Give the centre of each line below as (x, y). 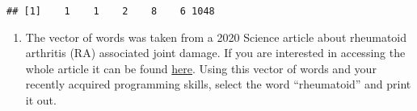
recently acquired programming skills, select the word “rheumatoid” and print (218, 84)
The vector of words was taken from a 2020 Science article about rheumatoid (216, 37)
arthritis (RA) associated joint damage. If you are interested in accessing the (215, 53)
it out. (41, 100)
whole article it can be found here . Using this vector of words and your (201, 68)
